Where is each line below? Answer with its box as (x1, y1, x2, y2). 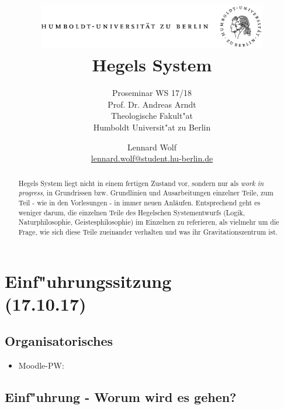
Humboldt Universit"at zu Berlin (93, 121, 211, 133)
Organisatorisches (5, 332, 113, 350)
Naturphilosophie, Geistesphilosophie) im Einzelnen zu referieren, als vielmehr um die (18, 217, 279, 227)
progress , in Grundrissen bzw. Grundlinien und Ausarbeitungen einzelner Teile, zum (18, 188, 273, 198)
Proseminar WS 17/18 (112, 87, 192, 99)
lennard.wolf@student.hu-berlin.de (91, 152, 213, 164)
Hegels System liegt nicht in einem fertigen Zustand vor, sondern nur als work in (18, 178, 264, 188)
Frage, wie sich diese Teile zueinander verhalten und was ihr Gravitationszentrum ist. (18, 226, 278, 236)
